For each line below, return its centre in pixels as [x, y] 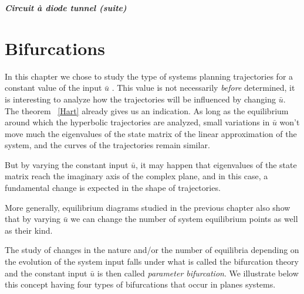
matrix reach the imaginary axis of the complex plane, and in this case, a [136, 176]
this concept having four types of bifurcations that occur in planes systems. [140, 284]
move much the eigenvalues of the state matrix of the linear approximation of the [151, 133]
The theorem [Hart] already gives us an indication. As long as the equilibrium [147, 110]
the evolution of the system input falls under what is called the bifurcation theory [152, 261]
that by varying [33, 219]
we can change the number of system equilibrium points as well [184, 219]
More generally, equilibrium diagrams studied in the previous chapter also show [148, 207]
